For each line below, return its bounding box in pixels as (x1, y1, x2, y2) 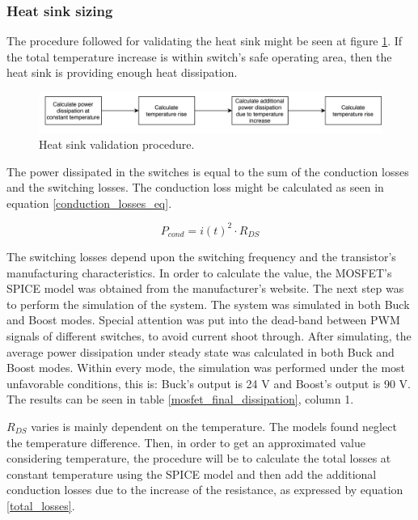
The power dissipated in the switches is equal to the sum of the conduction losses (6, 163, 409, 180)
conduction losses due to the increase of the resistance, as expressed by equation (6, 481, 403, 498)
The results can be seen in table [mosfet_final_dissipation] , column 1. (6, 391, 354, 408)
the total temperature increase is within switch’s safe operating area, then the (6, 48, 392, 65)
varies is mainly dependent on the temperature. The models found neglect (31, 417, 397, 434)
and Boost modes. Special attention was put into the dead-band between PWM (6, 311, 400, 328)
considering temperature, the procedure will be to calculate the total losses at (6, 450, 391, 467)
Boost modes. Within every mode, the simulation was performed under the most (6, 359, 406, 376)
